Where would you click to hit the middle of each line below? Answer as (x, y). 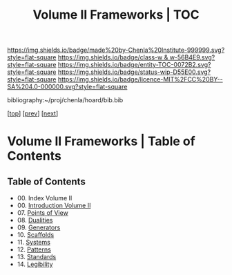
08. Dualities (35, 220)
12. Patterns (34, 249)
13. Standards (37, 257)
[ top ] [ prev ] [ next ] (33, 113)
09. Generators (39, 227)
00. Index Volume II (45, 198)
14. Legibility (35, 264)
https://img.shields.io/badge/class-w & (113, 57)
